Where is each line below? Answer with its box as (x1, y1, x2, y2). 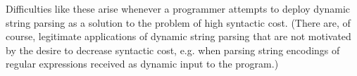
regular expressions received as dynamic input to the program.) (6, 56, 279, 71)
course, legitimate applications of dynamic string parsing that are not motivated (6, 29, 351, 44)
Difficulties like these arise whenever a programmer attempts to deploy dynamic (6, 1, 351, 15)
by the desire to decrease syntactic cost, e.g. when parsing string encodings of (6, 42, 340, 57)
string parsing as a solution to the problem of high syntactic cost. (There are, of (6, 15, 351, 30)
